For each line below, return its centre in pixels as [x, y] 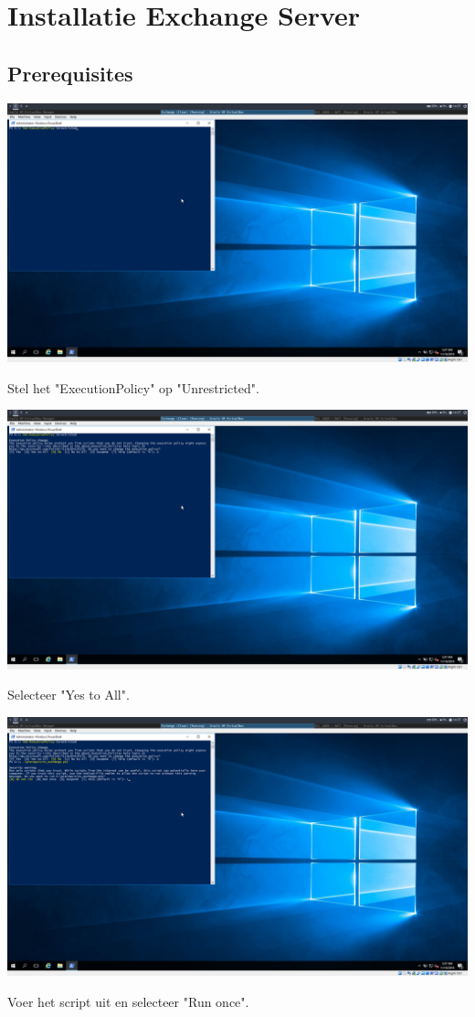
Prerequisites [70, 73]
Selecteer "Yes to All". [69, 695]
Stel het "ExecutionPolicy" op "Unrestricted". [133, 387]
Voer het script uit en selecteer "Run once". [128, 1002]
